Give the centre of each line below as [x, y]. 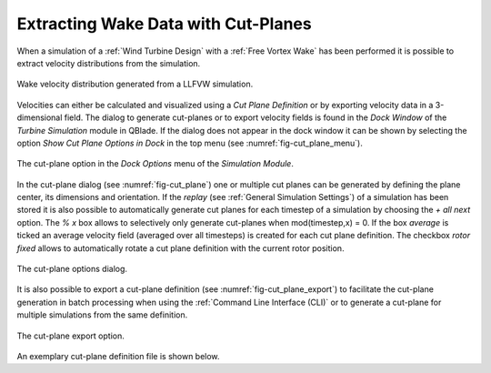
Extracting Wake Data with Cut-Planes [165, 24]
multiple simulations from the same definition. [102, 315]
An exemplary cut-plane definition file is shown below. [118, 356]
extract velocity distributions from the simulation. [109, 63]
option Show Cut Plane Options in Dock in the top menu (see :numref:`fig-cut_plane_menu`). [190, 143]
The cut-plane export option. [70, 336]
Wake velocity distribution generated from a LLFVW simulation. [135, 84]
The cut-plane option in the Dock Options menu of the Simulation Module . [155, 164]
